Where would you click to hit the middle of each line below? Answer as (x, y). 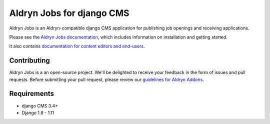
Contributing (29, 61)
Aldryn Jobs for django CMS (69, 13)
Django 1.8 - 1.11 (38, 112)
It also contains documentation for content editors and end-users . (77, 46)
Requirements (32, 94)
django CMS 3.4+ (40, 105)
